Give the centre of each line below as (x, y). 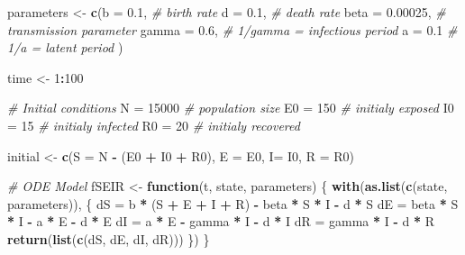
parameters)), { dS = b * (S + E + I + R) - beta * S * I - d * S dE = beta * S (233, 203)
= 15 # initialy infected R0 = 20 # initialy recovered (154, 125)
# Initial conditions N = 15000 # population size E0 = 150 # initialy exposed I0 (231, 108)
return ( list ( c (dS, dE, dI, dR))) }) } (109, 238)
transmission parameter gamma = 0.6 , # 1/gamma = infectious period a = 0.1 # (232, 29)
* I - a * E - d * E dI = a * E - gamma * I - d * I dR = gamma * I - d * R (221, 221)
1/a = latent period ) (65, 47)
